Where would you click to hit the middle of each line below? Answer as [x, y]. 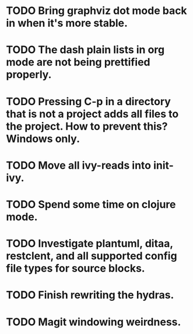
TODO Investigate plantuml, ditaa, [90, 244]
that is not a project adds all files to [92, 114]
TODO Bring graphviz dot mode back [97, 11]
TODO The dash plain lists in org [85, 50]
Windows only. [43, 139]
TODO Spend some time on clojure [91, 204]
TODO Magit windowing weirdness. [94, 322]
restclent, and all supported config [92, 256]
